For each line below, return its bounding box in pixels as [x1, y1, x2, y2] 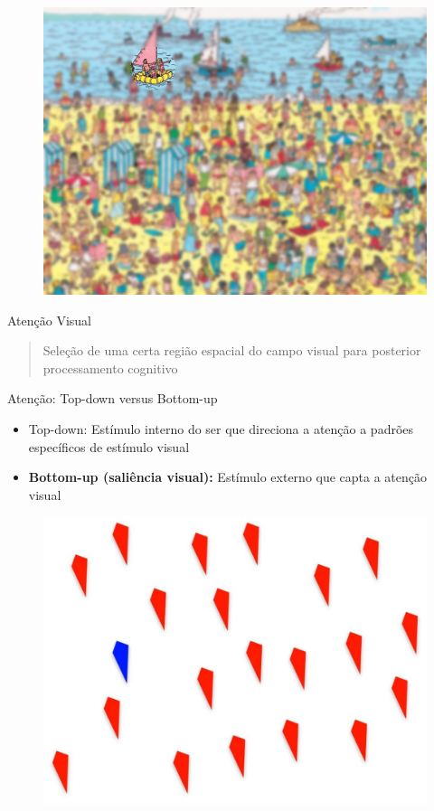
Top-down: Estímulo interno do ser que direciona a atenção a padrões [28, 419, 414, 438]
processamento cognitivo [42, 358, 178, 377]
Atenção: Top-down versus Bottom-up [7, 389, 218, 408]
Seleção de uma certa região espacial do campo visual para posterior [42, 341, 421, 360]
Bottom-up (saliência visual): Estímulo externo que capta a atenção [28, 467, 428, 486]
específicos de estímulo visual [28, 437, 190, 456]
